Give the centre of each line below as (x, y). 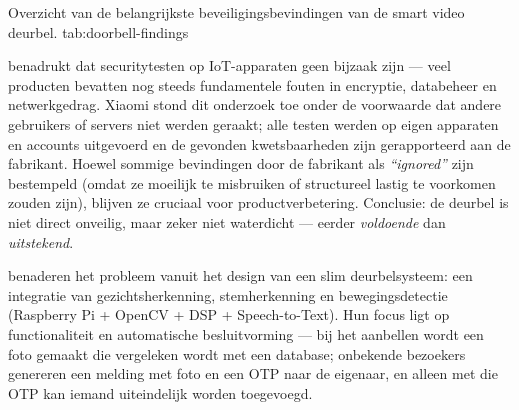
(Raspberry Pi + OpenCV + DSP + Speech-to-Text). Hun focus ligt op (229, 314)
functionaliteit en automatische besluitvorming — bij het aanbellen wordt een (246, 333)
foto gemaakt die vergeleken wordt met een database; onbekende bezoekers (237, 353)
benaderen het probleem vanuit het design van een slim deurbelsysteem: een (240, 275)
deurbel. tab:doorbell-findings (98, 31)
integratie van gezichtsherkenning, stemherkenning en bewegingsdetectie (228, 294)
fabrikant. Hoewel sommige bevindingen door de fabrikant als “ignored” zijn (241, 163)
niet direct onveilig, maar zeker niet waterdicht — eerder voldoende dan (227, 221)
